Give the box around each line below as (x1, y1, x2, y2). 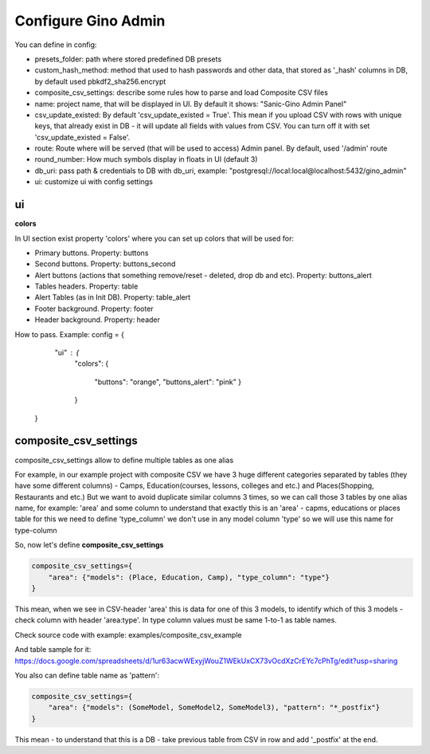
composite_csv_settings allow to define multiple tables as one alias (14, 455, 234, 465)
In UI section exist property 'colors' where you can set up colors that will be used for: (14, 234, 295, 243)
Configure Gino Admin (14, 12, 166, 29)
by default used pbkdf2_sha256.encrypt (34, 77, 166, 86)
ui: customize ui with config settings (34, 177, 153, 187)
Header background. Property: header (34, 315, 161, 324)
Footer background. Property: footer (34, 304, 154, 313)
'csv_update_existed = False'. (34, 132, 131, 142)
